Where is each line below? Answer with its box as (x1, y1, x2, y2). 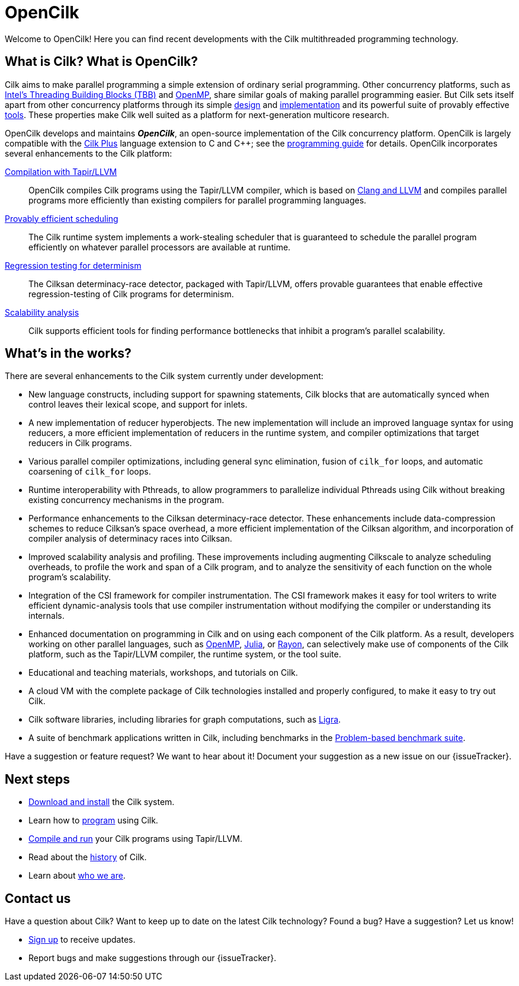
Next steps (5, 771, 70, 787)
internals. (28, 610, 65, 621)
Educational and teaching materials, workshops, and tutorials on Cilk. (28, 667, 298, 678)
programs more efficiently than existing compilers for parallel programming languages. (28, 195, 367, 205)
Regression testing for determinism (5, 260, 142, 271)
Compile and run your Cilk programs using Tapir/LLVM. (28, 834, 242, 844)
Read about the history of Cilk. (28, 852, 147, 863)
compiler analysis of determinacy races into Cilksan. (28, 533, 232, 544)
